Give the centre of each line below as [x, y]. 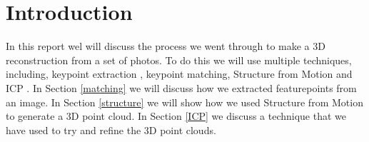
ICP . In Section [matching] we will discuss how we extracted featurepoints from [181, 87]
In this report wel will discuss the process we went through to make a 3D [166, 46]
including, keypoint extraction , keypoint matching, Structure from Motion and [179, 74]
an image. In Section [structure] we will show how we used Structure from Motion [184, 102]
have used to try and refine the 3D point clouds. [111, 130]
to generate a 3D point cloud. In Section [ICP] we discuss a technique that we [176, 116]
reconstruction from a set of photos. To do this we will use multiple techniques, [179, 60]
